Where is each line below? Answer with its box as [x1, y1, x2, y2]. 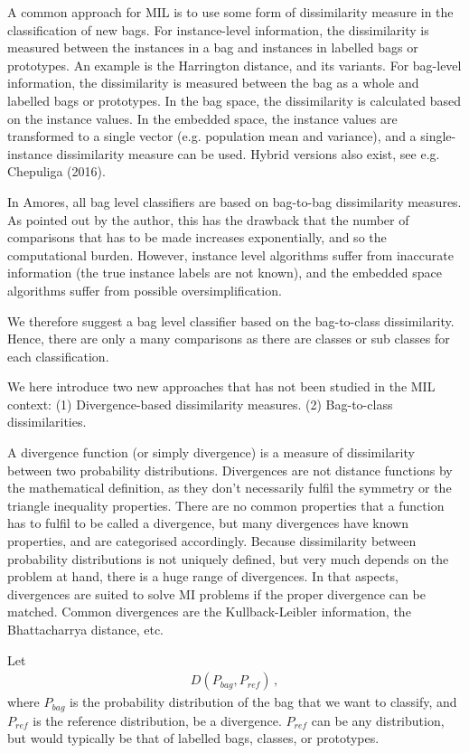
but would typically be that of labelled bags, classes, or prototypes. [7, 729, 380, 748]
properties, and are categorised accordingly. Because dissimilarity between [7, 532, 417, 551]
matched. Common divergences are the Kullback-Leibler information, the [7, 602, 411, 621]
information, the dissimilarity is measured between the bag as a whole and [7, 73, 419, 92]
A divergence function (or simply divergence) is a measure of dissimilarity [7, 443, 415, 462]
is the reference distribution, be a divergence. [33, 711, 282, 729]
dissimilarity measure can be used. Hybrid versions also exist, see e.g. [56, 144, 440, 163]
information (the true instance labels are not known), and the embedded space [7, 263, 443, 282]
